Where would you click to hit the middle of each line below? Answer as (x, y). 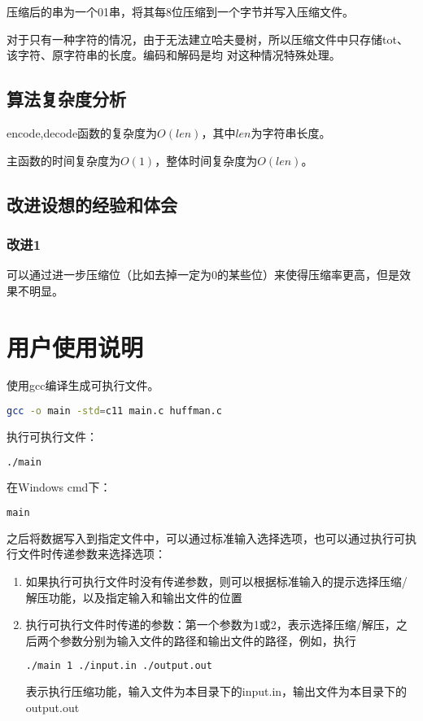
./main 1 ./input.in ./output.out (119, 666)
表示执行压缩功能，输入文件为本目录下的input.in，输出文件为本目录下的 (216, 691)
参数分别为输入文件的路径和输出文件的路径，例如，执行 (208, 640)
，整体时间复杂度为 (206, 160)
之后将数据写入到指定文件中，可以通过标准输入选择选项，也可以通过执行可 (206, 537)
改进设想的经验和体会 (92, 204)
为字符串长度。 (291, 132)
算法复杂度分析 (66, 99)
